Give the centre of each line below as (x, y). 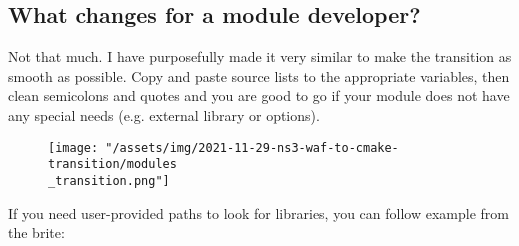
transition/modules (112, 164)
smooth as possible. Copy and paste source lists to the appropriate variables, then (259, 75)
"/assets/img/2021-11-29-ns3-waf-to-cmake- (252, 147)
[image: (73, 147)
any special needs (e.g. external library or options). (164, 114)
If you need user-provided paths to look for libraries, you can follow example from (258, 212)
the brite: (36, 232)
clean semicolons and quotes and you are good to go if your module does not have (259, 95)
